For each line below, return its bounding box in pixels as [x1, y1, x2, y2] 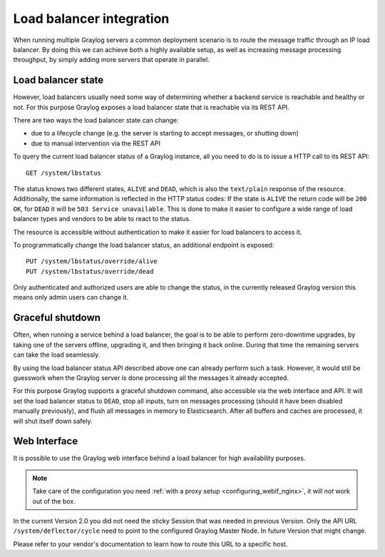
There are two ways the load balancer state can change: [13, 116, 179, 125]
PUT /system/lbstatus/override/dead [26, 267, 154, 275]
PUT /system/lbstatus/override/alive [26, 257, 158, 265]
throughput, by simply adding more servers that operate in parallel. [13, 56, 210, 64]
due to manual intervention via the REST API [31, 139, 160, 148]
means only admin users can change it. [13, 293, 128, 302]
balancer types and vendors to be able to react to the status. [13, 215, 192, 223]
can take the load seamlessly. [13, 350, 101, 359]
